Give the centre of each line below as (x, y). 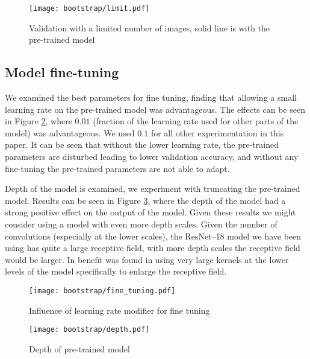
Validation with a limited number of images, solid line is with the (150, 27)
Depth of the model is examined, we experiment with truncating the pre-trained (153, 189)
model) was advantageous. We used (70, 132)
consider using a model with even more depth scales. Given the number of (141, 224)
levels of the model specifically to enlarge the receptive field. (116, 271)
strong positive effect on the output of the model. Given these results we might (150, 212)
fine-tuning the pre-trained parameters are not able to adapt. (117, 168)
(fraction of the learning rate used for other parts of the (196, 121)
